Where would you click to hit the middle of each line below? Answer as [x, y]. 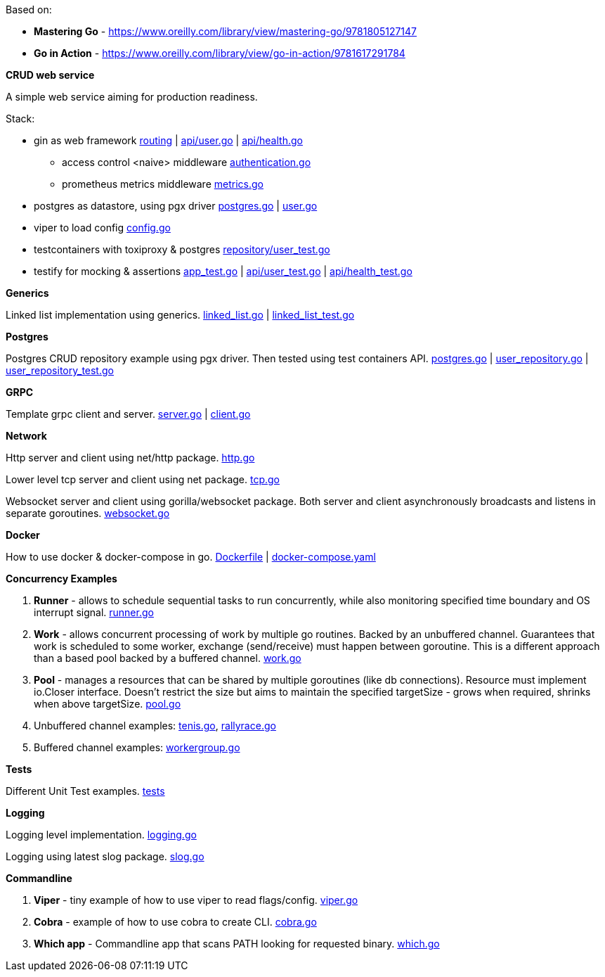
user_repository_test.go [60, 370]
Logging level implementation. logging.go [101, 835]
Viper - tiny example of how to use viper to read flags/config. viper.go [196, 900]
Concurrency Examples [61, 579]
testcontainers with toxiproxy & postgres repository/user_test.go [182, 249]
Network [26, 436]
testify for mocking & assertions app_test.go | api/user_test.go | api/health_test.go [223, 271]
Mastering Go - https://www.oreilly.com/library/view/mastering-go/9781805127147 [226, 31]
